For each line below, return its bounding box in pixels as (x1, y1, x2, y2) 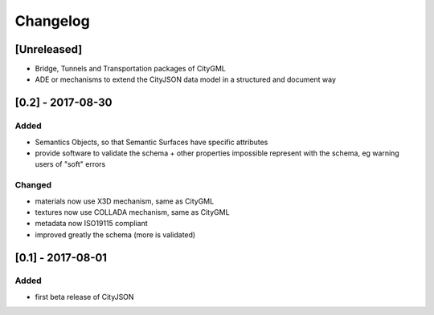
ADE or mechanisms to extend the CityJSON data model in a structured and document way (35, 75, 337, 84)
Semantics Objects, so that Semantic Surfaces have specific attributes (35, 137, 268, 147)
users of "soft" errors (35, 160, 106, 169)
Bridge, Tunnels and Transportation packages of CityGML (35, 64, 227, 74)
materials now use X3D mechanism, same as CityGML (35, 196, 215, 206)
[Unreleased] (14, 42, 83, 56)
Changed (14, 180, 52, 191)
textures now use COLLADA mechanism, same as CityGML (35, 207, 230, 216)
